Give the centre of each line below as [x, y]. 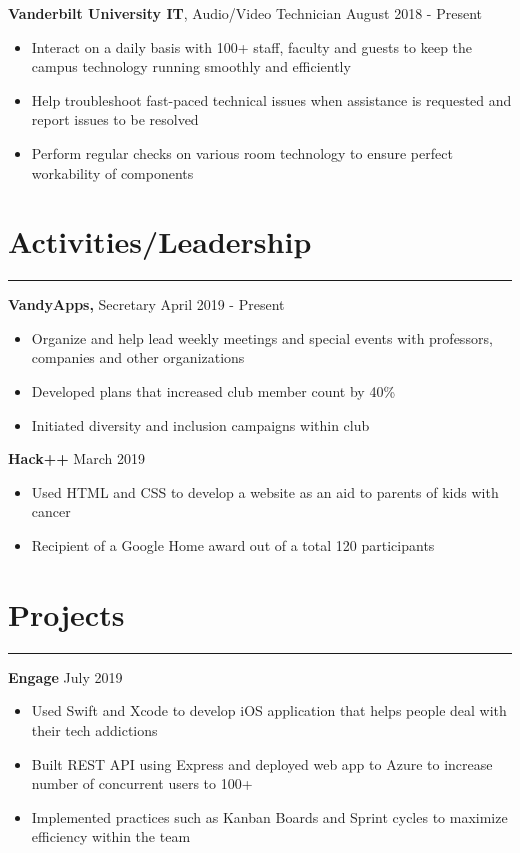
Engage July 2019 [65, 676]
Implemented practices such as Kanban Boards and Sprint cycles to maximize [269, 816]
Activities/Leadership [160, 241]
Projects [66, 613]
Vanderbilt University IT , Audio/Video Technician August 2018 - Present [245, 13]
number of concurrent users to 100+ [142, 783]
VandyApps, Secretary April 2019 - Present [146, 304]
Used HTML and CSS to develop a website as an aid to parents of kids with [265, 491]
